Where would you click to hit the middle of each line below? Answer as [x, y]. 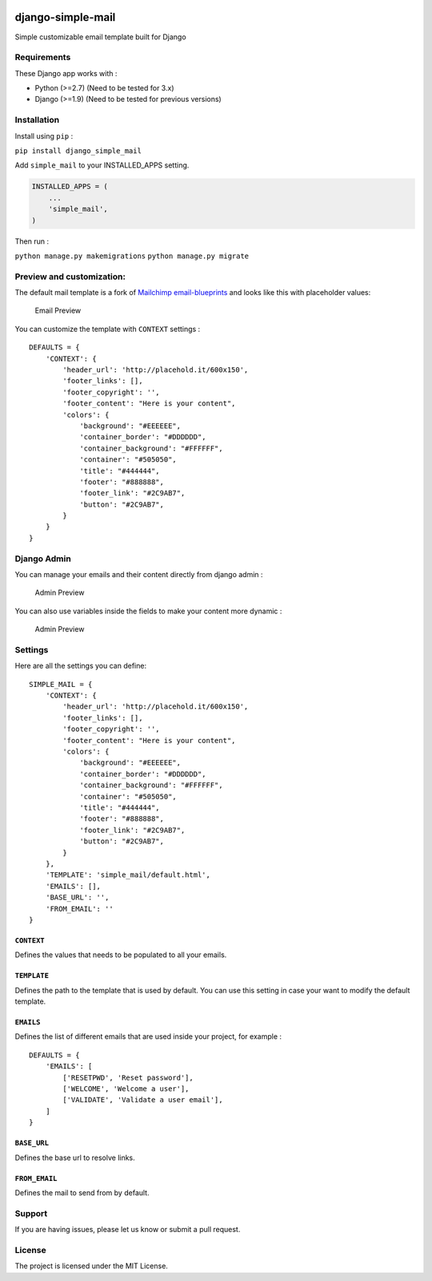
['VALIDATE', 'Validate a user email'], [143, 1100]
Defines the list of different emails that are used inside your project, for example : [148, 1037]
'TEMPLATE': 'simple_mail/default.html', [128, 875]
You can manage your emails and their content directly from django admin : [139, 574]
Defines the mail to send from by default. [82, 1192]
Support [31, 1213]
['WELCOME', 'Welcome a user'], [126, 1089]
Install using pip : [44, 135]
